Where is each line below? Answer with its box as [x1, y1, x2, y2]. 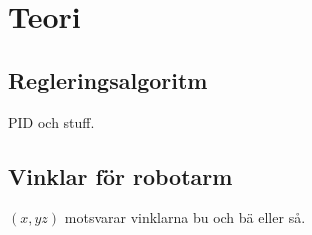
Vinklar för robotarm [8, 160, 233, 191]
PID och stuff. [8, 111, 95, 132]
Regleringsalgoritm [8, 64, 208, 95]
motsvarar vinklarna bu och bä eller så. [64, 207, 306, 228]
